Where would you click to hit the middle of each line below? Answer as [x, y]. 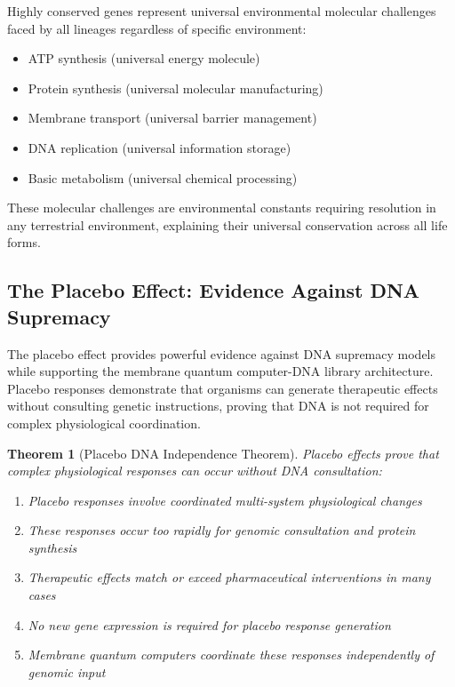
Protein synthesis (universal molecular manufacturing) [176, 88]
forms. [24, 242]
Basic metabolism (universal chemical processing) [163, 177]
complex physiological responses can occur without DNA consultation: [195, 471]
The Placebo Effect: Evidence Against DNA [214, 290]
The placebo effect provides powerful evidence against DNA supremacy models [222, 353]
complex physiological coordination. [104, 423]
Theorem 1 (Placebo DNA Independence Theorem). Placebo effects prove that [223, 453]
